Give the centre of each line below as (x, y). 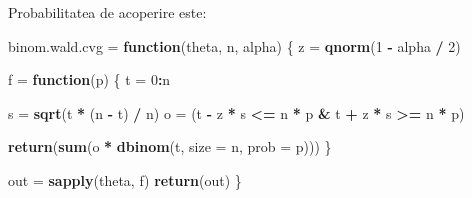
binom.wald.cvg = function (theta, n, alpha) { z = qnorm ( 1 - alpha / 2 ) (234, 45)
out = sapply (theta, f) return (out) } (125, 179)
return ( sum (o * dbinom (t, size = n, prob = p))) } (170, 146)
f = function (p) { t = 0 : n (89, 79)
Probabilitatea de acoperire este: (107, 12)
